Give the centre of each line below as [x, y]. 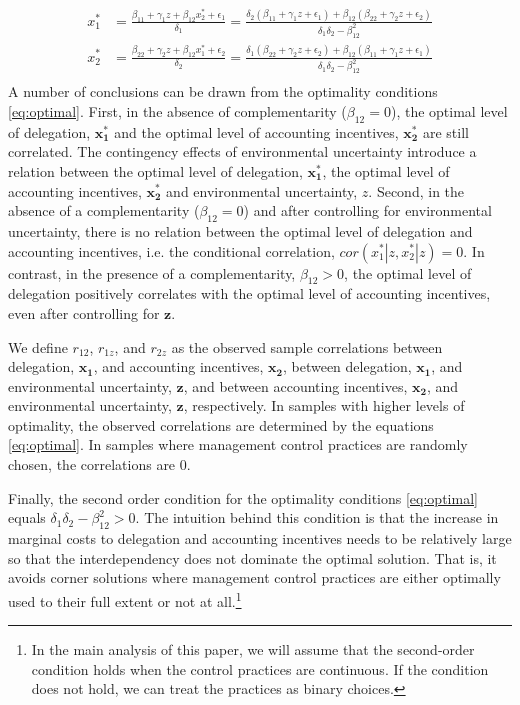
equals [27, 517]
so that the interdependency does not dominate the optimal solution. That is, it [252, 557]
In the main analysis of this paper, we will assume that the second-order [253, 649]
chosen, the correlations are [92, 464]
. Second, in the [416, 190]
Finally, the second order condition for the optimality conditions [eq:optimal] [243, 497]
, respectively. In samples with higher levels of [324, 405]
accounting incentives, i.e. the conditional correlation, [171, 250]
